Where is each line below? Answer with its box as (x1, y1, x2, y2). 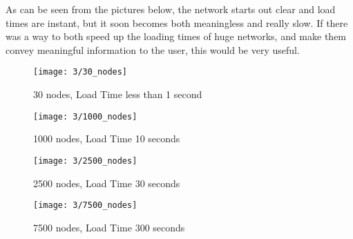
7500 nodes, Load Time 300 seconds (33, 220, 185, 234)
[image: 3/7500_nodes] (33, 200, 137, 211)
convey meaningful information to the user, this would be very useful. (6, 42, 300, 57)
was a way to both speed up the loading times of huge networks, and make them (6, 29, 347, 44)
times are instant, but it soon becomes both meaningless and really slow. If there (6, 15, 348, 30)
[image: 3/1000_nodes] (33, 111, 137, 122)
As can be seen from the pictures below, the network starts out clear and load (6, 2, 336, 16)
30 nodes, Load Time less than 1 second (33, 87, 202, 102)
